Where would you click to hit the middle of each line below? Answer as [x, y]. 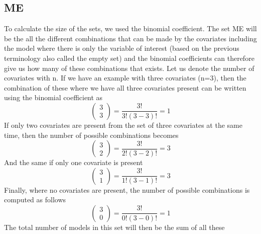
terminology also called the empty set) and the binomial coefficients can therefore [129, 58]
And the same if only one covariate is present [74, 162]
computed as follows [35, 200]
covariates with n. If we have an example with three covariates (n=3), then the [125, 78]
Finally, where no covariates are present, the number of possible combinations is [127, 189]
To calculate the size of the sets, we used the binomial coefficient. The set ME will [130, 28]
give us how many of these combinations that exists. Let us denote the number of [129, 68]
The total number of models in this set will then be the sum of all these [114, 227]
